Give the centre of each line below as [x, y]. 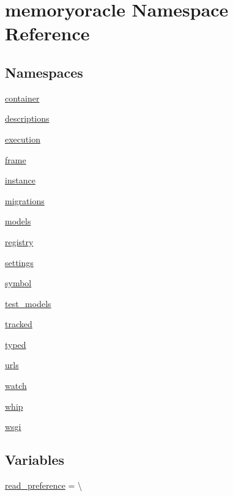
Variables [35, 460]
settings [19, 262]
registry [19, 241]
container [22, 98]
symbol [18, 283]
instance [20, 180]
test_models [28, 303]
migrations [25, 200]
